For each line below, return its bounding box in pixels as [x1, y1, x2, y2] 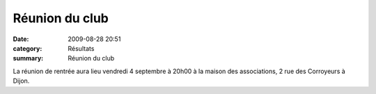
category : [13, 44, 42, 52]
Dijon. [13, 77, 30, 85]
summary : [13, 54, 44, 63]
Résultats [68, 44, 95, 52]
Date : [13, 35, 29, 43]
